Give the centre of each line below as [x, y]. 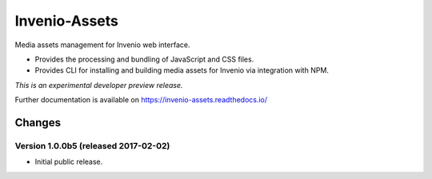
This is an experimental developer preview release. [99, 85]
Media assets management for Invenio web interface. [102, 45]
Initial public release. [69, 162]
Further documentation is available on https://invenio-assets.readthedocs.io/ [141, 100]
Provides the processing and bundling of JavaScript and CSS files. [144, 59]
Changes [38, 123]
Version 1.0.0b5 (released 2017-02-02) [92, 145]
